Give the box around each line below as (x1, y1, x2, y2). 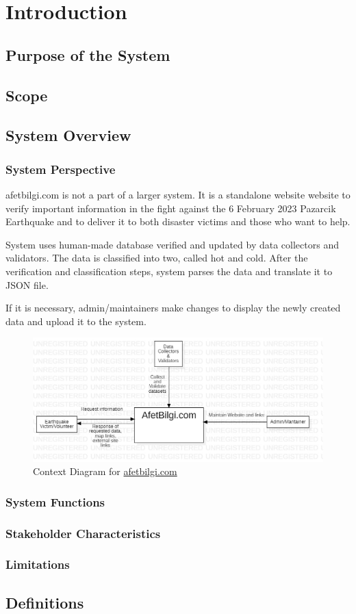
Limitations (5, 556, 70, 573)
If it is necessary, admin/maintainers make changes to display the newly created (5, 300, 341, 315)
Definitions (5, 591, 84, 613)
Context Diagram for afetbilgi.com (33, 464, 177, 478)
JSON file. (5, 277, 49, 292)
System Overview (5, 125, 131, 146)
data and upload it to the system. (5, 314, 147, 328)
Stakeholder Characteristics (5, 524, 161, 541)
